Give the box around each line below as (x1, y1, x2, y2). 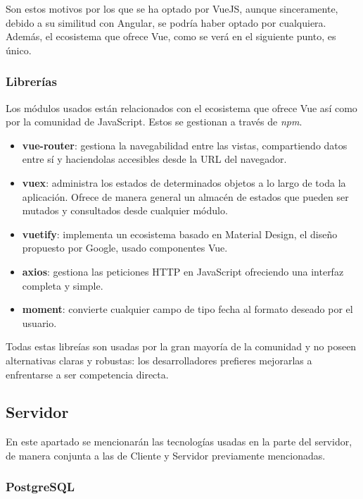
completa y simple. (22, 278, 103, 292)
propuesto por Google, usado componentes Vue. (22, 240, 228, 255)
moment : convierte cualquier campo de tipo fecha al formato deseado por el (22, 302, 353, 316)
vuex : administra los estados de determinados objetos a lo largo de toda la (22, 175, 346, 190)
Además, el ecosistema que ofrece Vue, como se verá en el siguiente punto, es (6, 29, 336, 44)
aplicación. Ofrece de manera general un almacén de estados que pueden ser (22, 189, 349, 204)
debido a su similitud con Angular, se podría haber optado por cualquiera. (6, 15, 326, 30)
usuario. (22, 315, 57, 330)
